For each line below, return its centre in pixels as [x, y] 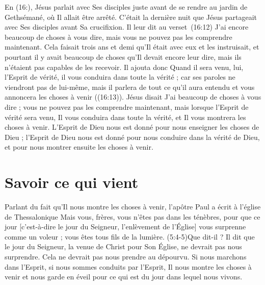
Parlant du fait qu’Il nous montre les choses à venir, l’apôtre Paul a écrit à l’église [133, 207]
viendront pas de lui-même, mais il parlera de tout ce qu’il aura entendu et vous [130, 87]
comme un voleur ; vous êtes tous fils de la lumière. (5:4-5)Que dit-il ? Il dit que [130, 236]
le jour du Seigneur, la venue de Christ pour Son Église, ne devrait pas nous [123, 246]
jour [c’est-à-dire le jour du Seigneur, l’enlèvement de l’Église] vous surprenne [125, 227]
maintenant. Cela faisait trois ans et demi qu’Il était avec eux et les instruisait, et [132, 47]
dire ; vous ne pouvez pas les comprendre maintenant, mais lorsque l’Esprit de [127, 106]
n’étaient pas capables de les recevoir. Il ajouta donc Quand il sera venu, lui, [124, 67]
